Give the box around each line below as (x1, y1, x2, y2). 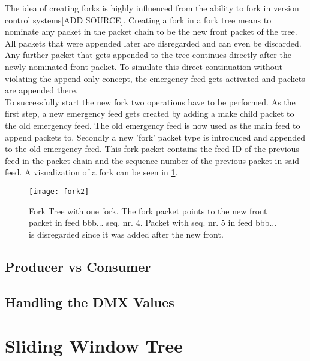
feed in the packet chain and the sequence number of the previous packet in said (5, 154, 300, 166)
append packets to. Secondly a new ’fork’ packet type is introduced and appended (5, 131, 306, 143)
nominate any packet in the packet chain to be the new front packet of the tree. (5, 25, 297, 38)
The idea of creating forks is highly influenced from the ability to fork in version (5, 2, 299, 14)
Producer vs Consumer (5, 257, 151, 275)
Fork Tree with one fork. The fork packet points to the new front (29, 204, 267, 217)
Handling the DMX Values (5, 292, 174, 311)
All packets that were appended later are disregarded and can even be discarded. (5, 37, 302, 49)
